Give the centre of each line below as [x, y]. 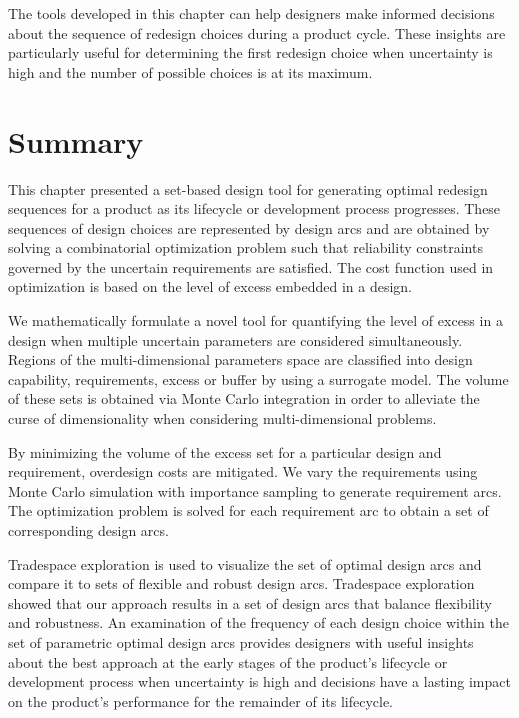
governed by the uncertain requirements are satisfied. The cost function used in [251, 266]
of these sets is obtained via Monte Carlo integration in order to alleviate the [244, 398]
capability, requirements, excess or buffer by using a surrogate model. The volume [258, 378]
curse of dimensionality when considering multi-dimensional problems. [222, 418]
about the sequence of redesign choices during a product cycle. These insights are [257, 32]
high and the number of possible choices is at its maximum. [190, 71]
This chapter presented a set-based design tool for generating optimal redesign [248, 188]
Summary [76, 140]
